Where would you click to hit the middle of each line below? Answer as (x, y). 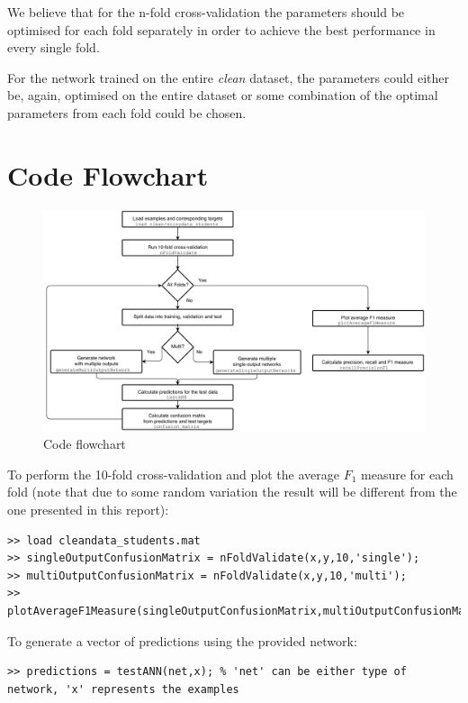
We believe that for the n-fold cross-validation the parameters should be (206, 12)
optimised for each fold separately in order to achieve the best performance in (221, 29)
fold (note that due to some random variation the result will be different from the (232, 492)
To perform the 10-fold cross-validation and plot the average (173, 474)
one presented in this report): (88, 510)
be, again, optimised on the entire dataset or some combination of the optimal (223, 95)
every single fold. (54, 47)
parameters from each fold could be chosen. (127, 112)
